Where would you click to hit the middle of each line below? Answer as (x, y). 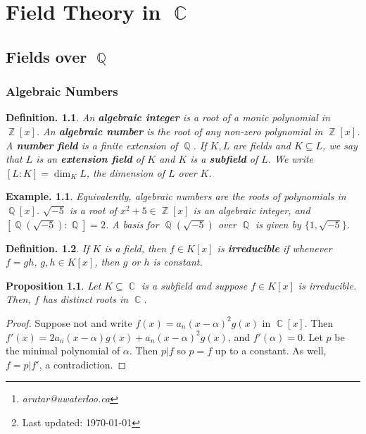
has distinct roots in (86, 299)
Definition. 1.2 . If (48, 248)
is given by (278, 224)
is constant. (178, 262)
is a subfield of (224, 159)
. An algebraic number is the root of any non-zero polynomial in (179, 131)
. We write (291, 159)
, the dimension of (126, 172)
